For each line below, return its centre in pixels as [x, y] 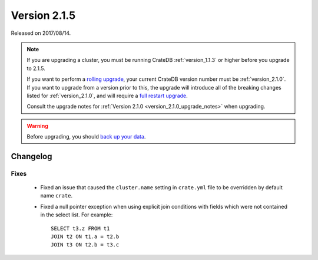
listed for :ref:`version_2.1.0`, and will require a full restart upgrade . [107, 96]
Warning [37, 126]
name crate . [57, 196]
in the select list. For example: [77, 215]
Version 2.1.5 [43, 15]
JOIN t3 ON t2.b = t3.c [85, 245]
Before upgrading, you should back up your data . [86, 137]
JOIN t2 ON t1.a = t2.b [85, 236]
